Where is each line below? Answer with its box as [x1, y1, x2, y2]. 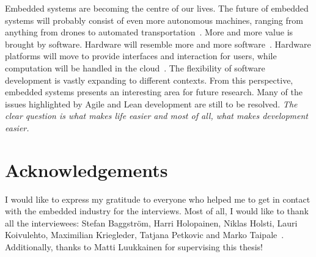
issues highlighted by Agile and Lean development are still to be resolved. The [5, 97, 298, 110]
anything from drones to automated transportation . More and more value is [5, 26, 293, 38]
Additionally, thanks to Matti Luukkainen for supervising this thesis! [5, 241, 263, 253]
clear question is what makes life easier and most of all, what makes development [5, 109, 308, 122]
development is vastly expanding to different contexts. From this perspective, [5, 73, 293, 86]
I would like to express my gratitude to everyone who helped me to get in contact [5, 192, 310, 205]
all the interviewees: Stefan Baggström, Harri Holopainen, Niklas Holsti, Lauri [5, 216, 298, 229]
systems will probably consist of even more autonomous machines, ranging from [5, 13, 303, 26]
